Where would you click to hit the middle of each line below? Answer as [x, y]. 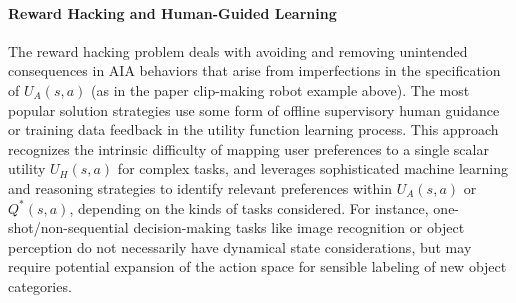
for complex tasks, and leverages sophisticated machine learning [313, 168]
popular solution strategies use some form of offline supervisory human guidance [254, 109]
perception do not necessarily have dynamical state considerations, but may [240, 246]
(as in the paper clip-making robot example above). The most [280, 89]
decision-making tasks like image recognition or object [299, 227]
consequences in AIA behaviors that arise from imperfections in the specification [254, 70]
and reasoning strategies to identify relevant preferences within [200, 187]
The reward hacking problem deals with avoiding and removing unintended [238, 50]
